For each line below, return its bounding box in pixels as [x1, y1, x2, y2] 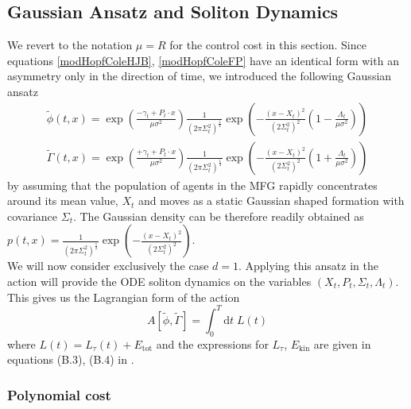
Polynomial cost [7, 384, 111, 404]
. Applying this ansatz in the [238, 257, 378, 274]
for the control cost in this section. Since [169, 37, 366, 53]
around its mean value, [7, 192, 118, 209]
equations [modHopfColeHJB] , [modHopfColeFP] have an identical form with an [7, 52, 399, 68]
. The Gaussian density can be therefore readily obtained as [72, 207, 364, 224]
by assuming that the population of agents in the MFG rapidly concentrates [7, 176, 378, 193]
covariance [7, 207, 58, 224]
